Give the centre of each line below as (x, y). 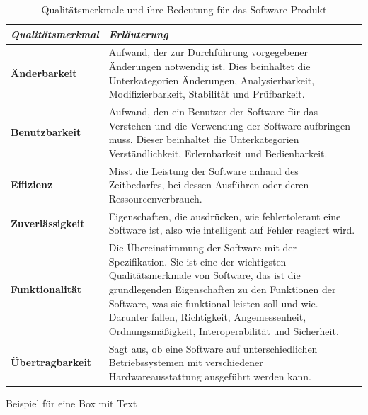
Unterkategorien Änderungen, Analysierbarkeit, (212, 80)
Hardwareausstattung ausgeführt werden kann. (210, 376)
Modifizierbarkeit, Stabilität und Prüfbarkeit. (207, 94)
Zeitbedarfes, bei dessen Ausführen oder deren (209, 184)
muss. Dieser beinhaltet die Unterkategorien (204, 139)
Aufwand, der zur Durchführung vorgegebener (208, 52)
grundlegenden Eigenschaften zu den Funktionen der (222, 289)
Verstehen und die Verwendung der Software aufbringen (230, 125)
